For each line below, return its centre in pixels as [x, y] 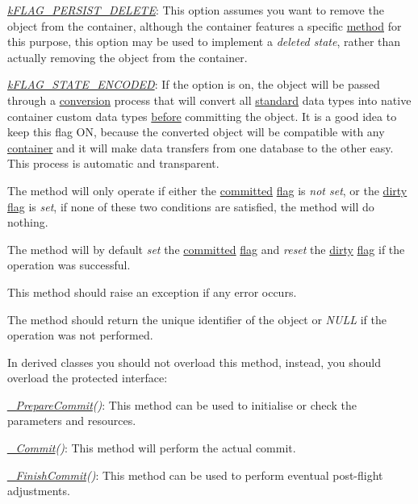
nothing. [28, 222]
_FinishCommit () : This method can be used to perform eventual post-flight [195, 475]
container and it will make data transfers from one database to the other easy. [201, 147]
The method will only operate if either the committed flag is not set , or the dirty [207, 190]
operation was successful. [69, 265]
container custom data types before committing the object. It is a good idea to [202, 116]
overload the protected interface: [88, 378]
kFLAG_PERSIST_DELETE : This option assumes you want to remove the [196, 10]
